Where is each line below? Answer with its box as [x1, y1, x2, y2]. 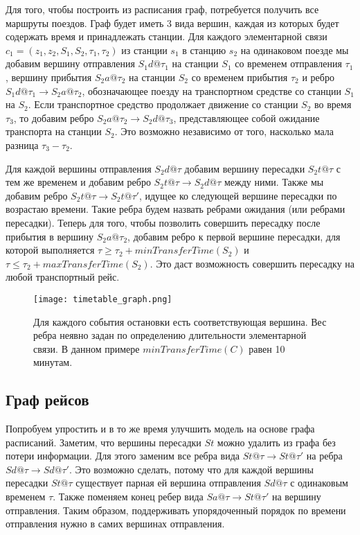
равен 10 [249, 341, 285, 356]
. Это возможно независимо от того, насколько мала [114, 124, 334, 139]
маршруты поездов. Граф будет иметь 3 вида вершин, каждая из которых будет [6, 15, 339, 30]
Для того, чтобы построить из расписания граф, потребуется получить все [6, 2, 319, 16]
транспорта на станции [6, 124, 102, 139]
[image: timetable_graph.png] [33, 294, 172, 304]
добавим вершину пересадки [184, 161, 305, 175]
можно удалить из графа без [217, 435, 336, 449]
